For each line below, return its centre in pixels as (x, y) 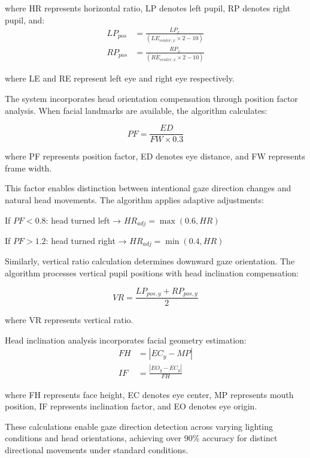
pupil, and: (25, 19)
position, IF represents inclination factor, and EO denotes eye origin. (131, 406)
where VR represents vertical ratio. (69, 320)
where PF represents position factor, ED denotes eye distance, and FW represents (155, 156)
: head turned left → (83, 220)
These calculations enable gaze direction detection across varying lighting (139, 426)
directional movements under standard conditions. (97, 449)
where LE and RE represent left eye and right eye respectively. (120, 78)
